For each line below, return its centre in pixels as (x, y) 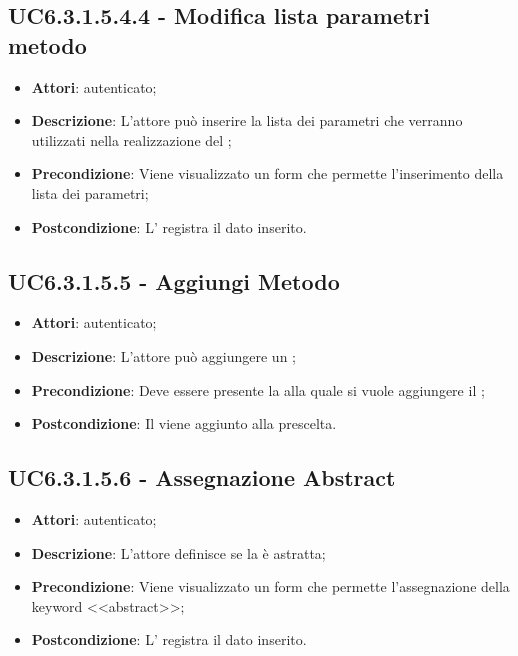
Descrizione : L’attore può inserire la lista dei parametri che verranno (247, 120)
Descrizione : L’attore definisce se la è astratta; (178, 552)
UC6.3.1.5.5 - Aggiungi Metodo (174, 280)
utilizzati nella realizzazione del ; (131, 139)
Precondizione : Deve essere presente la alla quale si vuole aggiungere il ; (258, 389)
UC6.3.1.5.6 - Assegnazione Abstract (202, 477)
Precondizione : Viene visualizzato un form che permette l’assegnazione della (270, 586)
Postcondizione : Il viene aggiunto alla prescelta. (184, 423)
